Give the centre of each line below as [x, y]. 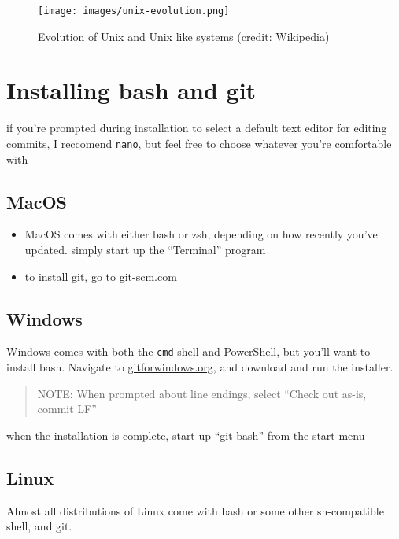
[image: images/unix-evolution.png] [134, 11]
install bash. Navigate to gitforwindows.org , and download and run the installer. [200, 367]
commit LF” [67, 409]
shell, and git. [39, 526]
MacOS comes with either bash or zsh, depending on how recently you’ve [201, 234]
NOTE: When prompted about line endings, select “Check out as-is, [202, 393]
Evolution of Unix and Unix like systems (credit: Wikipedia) [184, 36]
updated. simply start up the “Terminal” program [145, 250]
